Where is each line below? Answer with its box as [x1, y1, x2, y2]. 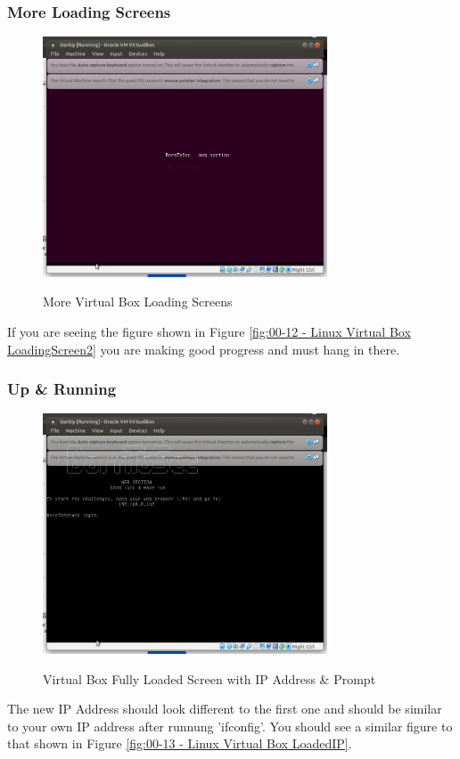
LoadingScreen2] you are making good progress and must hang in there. [7, 339, 400, 358]
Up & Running [7, 378, 117, 400]
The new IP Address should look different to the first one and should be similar [7, 699, 442, 718]
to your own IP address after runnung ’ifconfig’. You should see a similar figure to [7, 716, 453, 735]
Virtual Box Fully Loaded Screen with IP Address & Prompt [43, 669, 376, 688]
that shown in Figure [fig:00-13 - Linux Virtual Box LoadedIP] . [7, 734, 352, 753]
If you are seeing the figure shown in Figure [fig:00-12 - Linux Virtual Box [7, 322, 411, 340]
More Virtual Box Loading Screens [43, 292, 233, 311]
